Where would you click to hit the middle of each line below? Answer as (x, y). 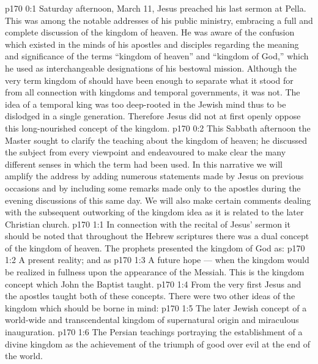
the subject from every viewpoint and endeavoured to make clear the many (146, 152)
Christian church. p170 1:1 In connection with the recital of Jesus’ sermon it (148, 224)
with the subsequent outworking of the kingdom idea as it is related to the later (154, 212)
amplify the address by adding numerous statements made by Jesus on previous (154, 176)
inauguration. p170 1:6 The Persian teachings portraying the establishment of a (154, 332)
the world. (24, 356)
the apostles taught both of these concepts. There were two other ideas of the (150, 296)
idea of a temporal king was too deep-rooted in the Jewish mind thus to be (146, 104)
